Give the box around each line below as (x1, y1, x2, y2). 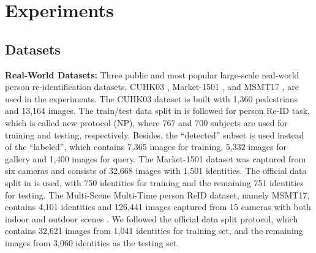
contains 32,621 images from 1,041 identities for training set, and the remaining (5, 224, 303, 237)
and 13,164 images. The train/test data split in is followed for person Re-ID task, (5, 104, 310, 117)
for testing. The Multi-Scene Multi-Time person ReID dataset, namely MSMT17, (5, 188, 310, 201)
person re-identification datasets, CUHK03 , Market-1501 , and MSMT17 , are (5, 80, 299, 93)
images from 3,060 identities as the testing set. (5, 236, 179, 249)
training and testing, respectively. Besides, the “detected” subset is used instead (5, 128, 304, 141)
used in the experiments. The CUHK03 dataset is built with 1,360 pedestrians (5, 92, 298, 105)
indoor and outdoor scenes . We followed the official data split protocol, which (5, 212, 298, 225)
